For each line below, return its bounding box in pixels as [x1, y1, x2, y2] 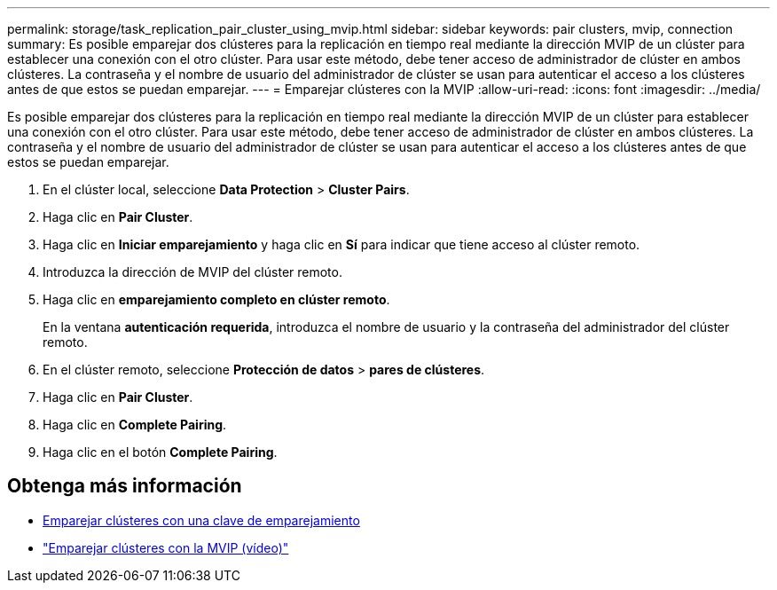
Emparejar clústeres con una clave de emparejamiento [43, 512, 360, 528]
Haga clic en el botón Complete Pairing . [43, 444, 278, 460]
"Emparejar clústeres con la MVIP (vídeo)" [43, 539, 289, 555]
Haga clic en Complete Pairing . [43, 417, 227, 432]
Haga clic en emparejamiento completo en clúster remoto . [43, 292, 390, 307]
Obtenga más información [7, 475, 242, 498]
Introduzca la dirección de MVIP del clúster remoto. [43, 264, 342, 279]
